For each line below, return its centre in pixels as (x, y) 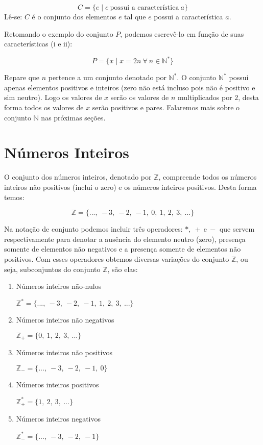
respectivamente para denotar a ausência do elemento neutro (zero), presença (125, 239)
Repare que (22, 77)
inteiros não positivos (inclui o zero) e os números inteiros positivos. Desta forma (130, 187)
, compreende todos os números (208, 177)
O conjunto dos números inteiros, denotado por (78, 177)
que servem (237, 229)
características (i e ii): (38, 44)
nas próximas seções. (73, 117)
